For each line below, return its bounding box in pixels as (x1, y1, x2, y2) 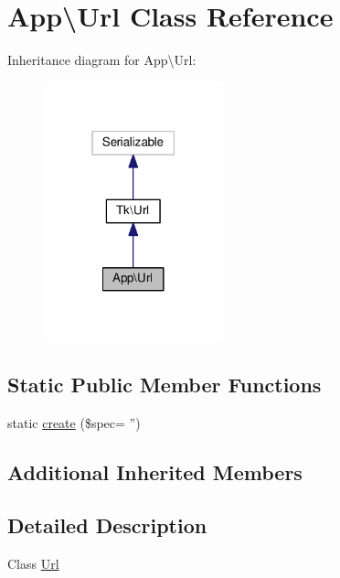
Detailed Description (7, 511, 207, 540)
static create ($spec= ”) (7, 412, 141, 432)
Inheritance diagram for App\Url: (7, 50, 197, 70)
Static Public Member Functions (7, 369, 322, 398)
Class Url (7, 554, 59, 573)
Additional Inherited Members (7, 457, 303, 486)
